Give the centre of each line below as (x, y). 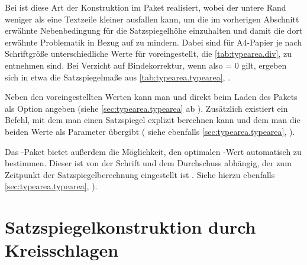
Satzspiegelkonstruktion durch (130, 227)
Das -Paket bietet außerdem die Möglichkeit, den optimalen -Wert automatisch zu (153, 151)
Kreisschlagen (62, 250)
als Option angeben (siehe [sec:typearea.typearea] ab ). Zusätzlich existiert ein (146, 108)
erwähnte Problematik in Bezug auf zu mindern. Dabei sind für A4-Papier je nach (153, 42)
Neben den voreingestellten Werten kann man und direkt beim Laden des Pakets (151, 97)
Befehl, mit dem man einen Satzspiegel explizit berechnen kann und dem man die (153, 120)
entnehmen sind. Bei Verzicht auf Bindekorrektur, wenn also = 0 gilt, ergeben (146, 65)
